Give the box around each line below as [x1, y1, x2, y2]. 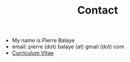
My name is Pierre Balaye [11, 37, 75, 44]
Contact [77, 4, 119, 17]
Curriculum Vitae [11, 50, 54, 57]
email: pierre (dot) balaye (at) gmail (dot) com [11, 43, 125, 50]
